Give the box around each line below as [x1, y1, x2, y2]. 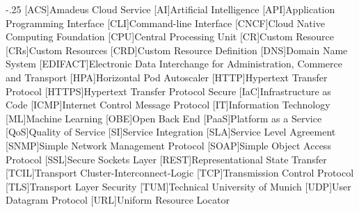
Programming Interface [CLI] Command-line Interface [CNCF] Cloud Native [6, 15, 325, 30]
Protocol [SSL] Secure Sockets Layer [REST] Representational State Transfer [6, 152, 327, 166]
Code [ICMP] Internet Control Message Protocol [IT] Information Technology [6, 97, 330, 112]
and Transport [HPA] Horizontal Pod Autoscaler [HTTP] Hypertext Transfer [6, 70, 328, 84]
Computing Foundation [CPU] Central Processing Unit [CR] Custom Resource [6, 29, 334, 44]
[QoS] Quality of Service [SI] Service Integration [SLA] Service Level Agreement [6, 124, 336, 139]
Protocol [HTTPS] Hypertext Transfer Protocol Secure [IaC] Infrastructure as [6, 83, 331, 98]
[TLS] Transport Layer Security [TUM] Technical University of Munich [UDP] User [6, 179, 351, 193]
